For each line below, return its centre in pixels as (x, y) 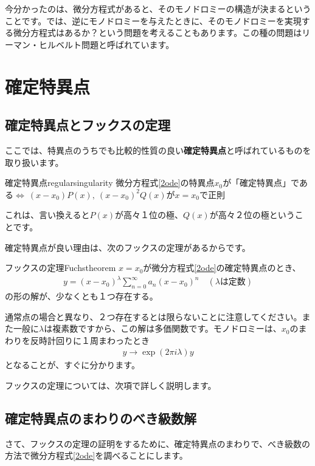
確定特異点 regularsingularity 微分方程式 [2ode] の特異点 (110, 183)
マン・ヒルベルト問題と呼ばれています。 (94, 44)
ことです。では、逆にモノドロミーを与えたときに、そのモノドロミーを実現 (153, 20)
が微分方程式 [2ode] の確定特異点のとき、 (222, 268)
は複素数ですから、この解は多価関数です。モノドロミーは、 (163, 328)
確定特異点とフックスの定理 (88, 125)
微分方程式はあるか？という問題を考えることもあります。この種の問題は (157, 33)
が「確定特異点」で (261, 183)
